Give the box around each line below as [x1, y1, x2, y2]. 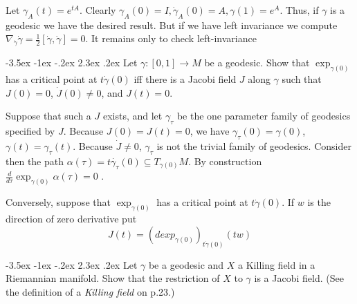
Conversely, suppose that [6, 195, 111, 209]
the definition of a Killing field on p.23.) [6, 284, 175, 298]
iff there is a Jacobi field [134, 72, 237, 86]
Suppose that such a [6, 108, 91, 123]
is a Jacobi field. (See [254, 271, 344, 285]
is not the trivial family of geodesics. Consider [156, 138, 351, 153]
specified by [6, 124, 55, 138]
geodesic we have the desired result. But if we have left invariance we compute [6, 17, 338, 32]
